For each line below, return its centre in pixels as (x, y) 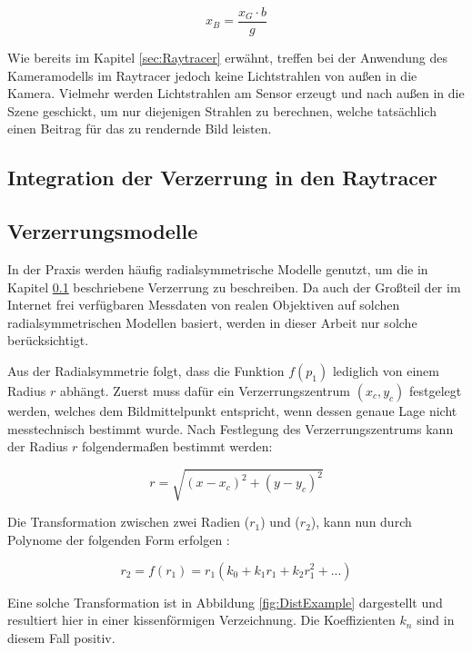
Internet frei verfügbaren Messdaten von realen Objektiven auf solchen (204, 305)
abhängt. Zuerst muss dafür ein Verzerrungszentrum (205, 390)
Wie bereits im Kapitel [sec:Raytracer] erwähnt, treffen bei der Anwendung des (228, 58)
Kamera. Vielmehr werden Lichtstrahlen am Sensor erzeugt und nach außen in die (236, 93)
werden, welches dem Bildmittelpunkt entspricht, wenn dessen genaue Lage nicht (232, 410)
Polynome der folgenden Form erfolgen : (119, 539)
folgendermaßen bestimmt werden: (177, 446)
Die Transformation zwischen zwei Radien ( (129, 522)
